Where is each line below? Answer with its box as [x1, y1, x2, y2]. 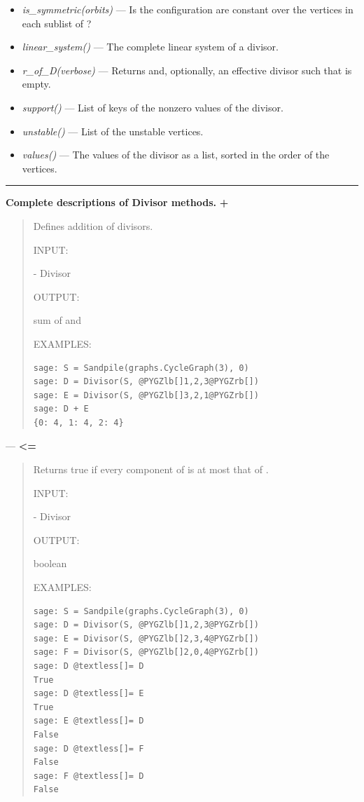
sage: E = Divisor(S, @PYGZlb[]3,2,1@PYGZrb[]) [33, 390, 259, 400]
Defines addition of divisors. [33, 218, 153, 233]
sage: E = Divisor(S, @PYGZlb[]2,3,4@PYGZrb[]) [33, 633, 259, 644]
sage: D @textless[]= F [33, 743, 144, 754]
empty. [22, 76, 51, 91]
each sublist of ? [22, 15, 92, 30]
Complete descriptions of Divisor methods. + [6, 195, 229, 210]
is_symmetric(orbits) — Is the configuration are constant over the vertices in [22, 2, 353, 16]
